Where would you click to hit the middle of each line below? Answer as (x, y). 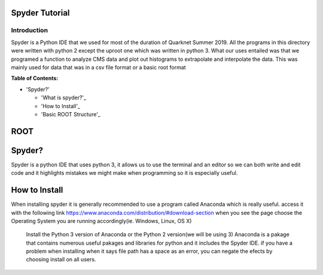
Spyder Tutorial (40, 13)
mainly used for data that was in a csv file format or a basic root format (98, 67)
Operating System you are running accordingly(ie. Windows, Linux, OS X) (101, 221)
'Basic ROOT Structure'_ (71, 114)
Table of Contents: (35, 78)
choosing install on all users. (61, 259)
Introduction (29, 30)
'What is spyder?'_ (64, 98)
